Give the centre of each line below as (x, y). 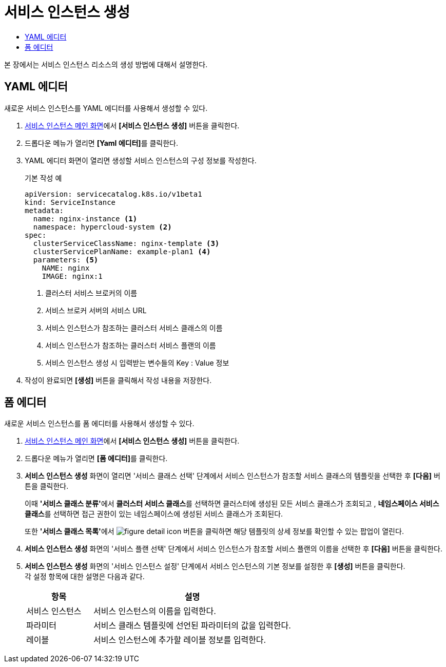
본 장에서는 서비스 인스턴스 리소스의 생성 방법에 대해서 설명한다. (106, 64)
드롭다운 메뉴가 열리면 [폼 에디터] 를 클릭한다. (96, 459)
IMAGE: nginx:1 (72, 276)
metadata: (44, 210)
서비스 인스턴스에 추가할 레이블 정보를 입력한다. (180, 640)
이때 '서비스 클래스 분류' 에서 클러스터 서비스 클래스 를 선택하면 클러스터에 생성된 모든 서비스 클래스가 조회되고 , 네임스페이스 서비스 (232, 504)
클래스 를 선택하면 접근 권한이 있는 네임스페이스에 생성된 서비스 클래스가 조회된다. (154, 514)
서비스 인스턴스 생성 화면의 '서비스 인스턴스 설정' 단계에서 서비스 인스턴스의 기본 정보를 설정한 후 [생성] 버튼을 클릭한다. (215, 566)
